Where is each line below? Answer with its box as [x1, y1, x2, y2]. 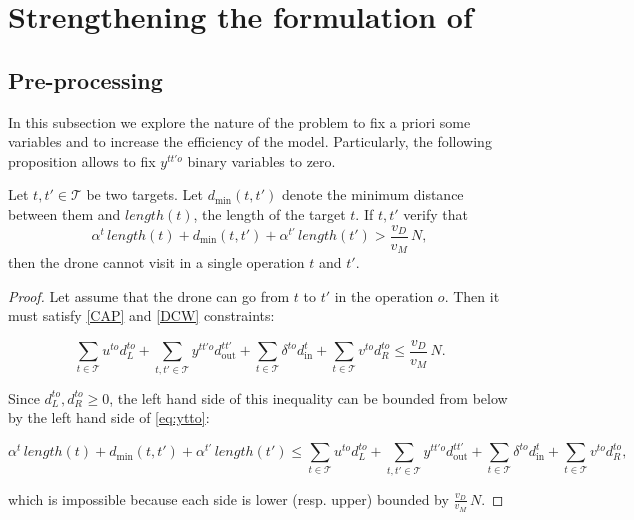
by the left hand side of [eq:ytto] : [8, 407, 210, 428]
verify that [403, 203, 468, 224]
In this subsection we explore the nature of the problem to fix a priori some [8, 111, 471, 132]
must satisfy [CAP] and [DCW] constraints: [8, 305, 275, 326]
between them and [8, 203, 121, 224]
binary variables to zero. [187, 150, 336, 171]
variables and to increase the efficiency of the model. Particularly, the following [8, 131, 492, 152]
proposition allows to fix [8, 150, 156, 171]
